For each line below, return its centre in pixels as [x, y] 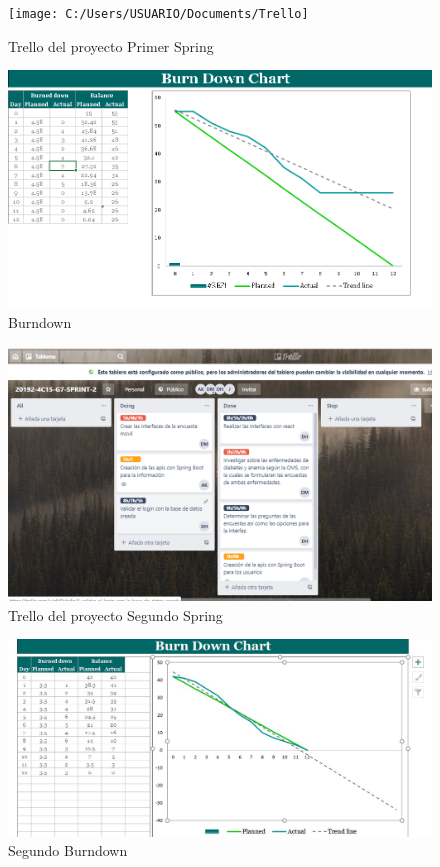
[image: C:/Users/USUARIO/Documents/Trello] [158, 14]
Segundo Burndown [68, 850]
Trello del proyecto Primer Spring [111, 45]
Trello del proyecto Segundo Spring [115, 614]
